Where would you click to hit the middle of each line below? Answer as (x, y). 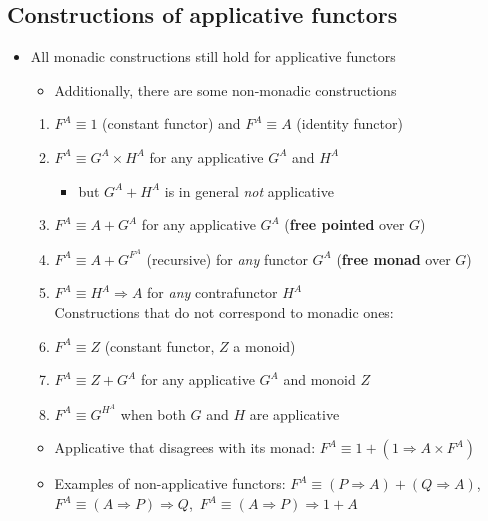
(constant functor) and (171, 123)
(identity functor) (349, 123)
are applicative (294, 413)
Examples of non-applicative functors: (170, 483)
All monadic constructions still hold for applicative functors (213, 56)
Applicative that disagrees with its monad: (185, 447)
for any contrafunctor (212, 292)
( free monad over (393, 258)
